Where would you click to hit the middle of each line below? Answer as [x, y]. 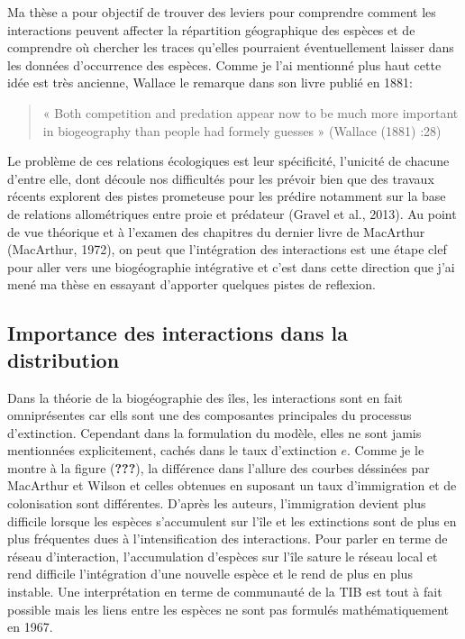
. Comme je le [385, 450]
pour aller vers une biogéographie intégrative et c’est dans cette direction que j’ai [231, 266]
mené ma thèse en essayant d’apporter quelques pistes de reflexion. [191, 284]
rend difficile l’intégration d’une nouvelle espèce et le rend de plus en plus [210, 574]
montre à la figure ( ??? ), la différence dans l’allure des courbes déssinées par [219, 467]
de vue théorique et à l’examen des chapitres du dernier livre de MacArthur [216, 231]
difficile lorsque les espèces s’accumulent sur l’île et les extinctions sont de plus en [232, 520]
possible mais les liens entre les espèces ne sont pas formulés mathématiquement [228, 609]
